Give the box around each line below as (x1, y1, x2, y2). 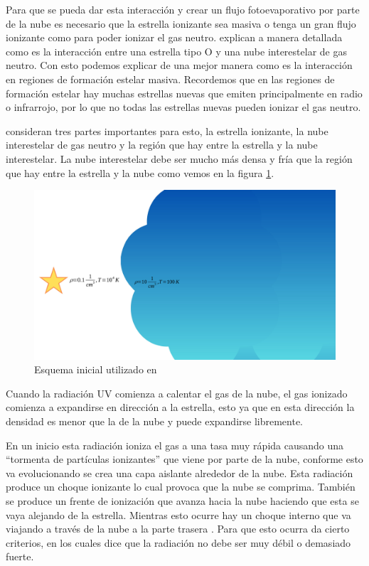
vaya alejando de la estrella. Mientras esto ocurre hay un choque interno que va (6, 507, 351, 522)
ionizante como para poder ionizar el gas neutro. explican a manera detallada (6, 30, 343, 45)
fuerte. (6, 549, 34, 564)
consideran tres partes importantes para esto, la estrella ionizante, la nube (6, 123, 328, 138)
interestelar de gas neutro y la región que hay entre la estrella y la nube (6, 137, 318, 152)
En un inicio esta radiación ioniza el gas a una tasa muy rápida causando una (6, 437, 344, 452)
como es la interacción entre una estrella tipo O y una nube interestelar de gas (6, 43, 347, 58)
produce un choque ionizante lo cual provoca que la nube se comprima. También (6, 479, 355, 494)
